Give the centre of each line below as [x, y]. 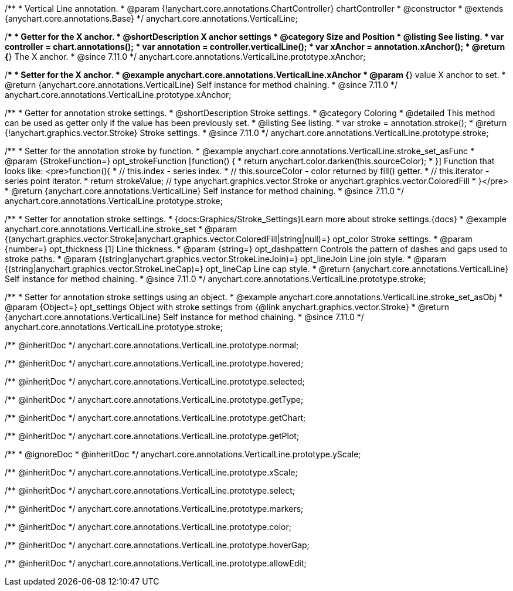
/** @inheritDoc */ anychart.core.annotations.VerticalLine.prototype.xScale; [151, 472]
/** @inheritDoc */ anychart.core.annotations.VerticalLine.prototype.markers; [154, 509]
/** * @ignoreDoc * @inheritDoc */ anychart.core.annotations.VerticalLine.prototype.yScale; [183, 454]
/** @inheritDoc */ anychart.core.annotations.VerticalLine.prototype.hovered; [154, 363]
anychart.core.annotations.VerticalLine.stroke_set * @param [121, 229]
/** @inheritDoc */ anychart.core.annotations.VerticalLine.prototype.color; [148, 527]
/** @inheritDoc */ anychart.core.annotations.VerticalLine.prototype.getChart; [155, 418]
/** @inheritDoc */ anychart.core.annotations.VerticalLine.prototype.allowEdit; [156, 563]
